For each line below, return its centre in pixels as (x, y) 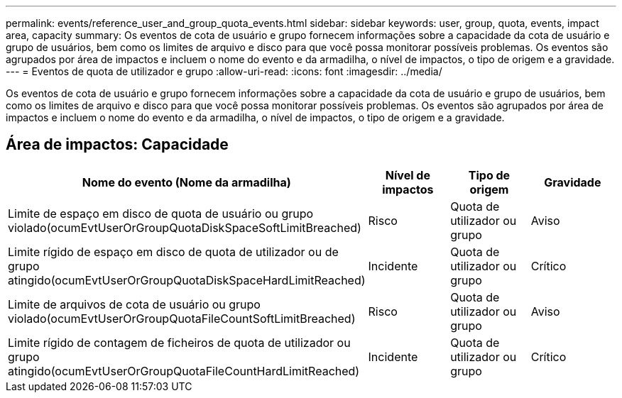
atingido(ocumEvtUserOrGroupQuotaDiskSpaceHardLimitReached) (187, 280)
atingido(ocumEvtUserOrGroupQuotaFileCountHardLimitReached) (184, 371)
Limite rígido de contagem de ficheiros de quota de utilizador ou (179, 342)
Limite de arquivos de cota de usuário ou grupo (134, 304)
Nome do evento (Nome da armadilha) (186, 182)
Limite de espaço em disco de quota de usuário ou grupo (161, 213)
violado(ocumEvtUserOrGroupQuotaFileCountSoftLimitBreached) (182, 318)
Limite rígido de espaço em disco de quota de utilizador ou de (173, 251)
